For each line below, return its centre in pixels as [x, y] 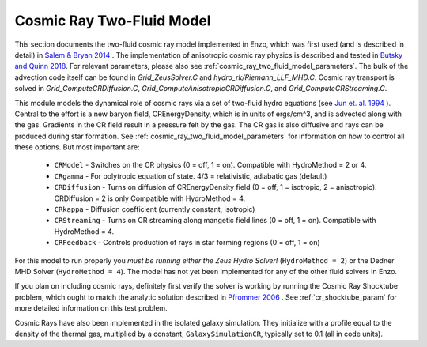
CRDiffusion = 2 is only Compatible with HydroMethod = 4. [150, 198]
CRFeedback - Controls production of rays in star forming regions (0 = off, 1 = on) [187, 243]
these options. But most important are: [77, 147]
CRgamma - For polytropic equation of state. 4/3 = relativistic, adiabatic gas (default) [191, 176]
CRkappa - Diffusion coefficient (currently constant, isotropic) [155, 209]
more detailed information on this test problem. [91, 308]
